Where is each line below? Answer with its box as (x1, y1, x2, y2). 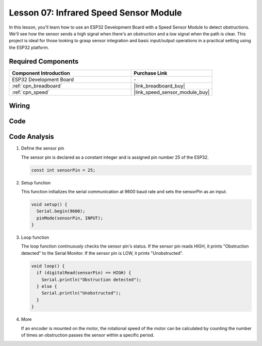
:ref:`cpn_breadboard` (12, 82, 63, 89)
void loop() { (31, 263, 65, 269)
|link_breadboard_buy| (133, 82, 185, 89)
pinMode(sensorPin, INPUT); (36, 215, 103, 221)
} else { (36, 284, 57, 289)
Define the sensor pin (21, 146, 65, 151)
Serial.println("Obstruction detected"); (41, 277, 142, 282)
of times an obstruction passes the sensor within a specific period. (21, 332, 155, 338)
